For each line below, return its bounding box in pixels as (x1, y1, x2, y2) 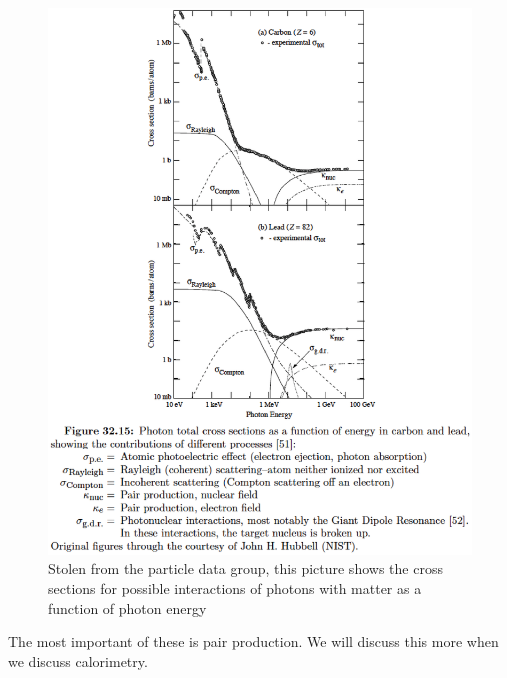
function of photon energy (48, 597, 207, 618)
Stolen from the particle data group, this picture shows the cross (48, 558, 443, 579)
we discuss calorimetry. (8, 650, 148, 671)
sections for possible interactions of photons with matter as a (48, 578, 422, 598)
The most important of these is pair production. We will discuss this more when (8, 631, 499, 652)
